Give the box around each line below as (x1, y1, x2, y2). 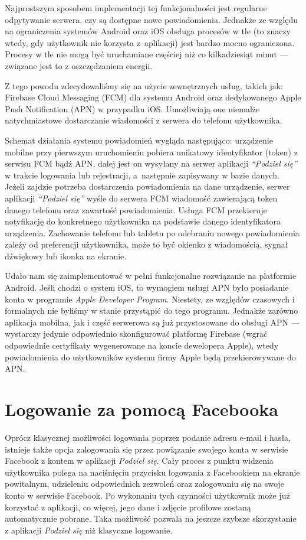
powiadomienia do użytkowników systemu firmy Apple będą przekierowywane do (5, 350, 296, 363)
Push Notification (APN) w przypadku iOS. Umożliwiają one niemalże (5, 102, 260, 115)
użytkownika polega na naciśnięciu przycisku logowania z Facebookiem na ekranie (5, 466, 300, 478)
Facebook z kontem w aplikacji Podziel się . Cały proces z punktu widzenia (5, 454, 274, 467)
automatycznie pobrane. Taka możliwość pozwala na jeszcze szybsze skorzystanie (5, 512, 297, 525)
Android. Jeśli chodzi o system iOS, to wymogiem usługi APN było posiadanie (5, 281, 289, 294)
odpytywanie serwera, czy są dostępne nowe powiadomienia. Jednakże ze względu (5, 13, 298, 25)
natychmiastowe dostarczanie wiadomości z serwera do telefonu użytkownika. (5, 114, 282, 126)
